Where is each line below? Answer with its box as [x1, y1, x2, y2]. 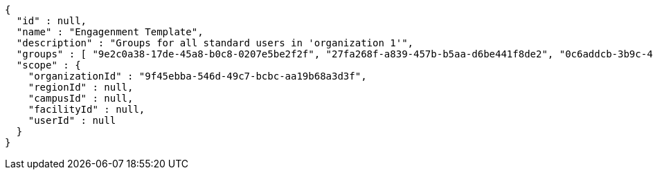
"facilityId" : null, [28, 104, 145, 115]
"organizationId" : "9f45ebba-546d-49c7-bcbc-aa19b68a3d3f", [28, 71, 367, 82]
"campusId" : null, [28, 93, 134, 104]
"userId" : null [28, 115, 116, 126]
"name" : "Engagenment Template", [16, 26, 204, 37]
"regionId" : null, [28, 82, 134, 93]
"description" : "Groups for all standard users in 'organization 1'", [16, 37, 414, 48]
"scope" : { [16, 59, 81, 71]
